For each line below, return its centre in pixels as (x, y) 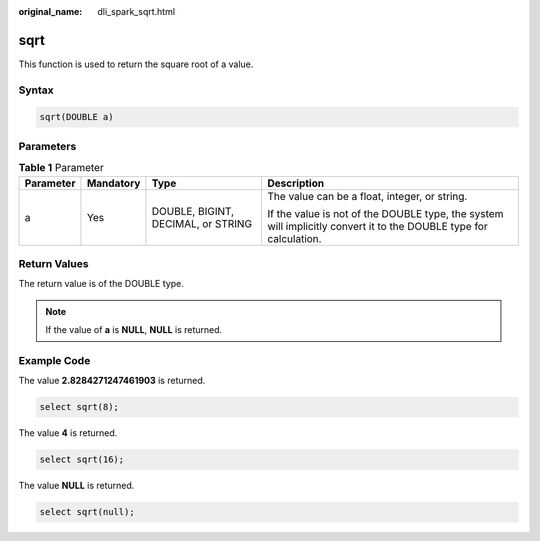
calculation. (294, 238)
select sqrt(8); (79, 407)
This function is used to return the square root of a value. (136, 64)
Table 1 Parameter (61, 168)
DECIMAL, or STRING (202, 223)
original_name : (50, 11)
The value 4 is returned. (68, 433)
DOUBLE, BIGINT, (193, 211)
